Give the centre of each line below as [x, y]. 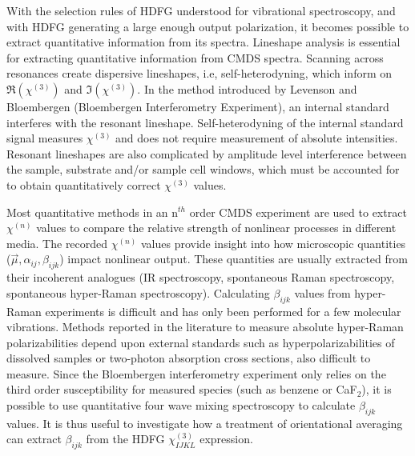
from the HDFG [125, 439]
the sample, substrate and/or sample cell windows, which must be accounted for [203, 169]
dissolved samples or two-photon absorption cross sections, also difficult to [189, 358]
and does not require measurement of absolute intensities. [257, 138]
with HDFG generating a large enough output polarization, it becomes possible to [208, 26]
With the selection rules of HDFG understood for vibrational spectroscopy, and [201, 10]
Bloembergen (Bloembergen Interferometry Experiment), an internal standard [198, 106]
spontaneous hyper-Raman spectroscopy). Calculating [138, 292]
